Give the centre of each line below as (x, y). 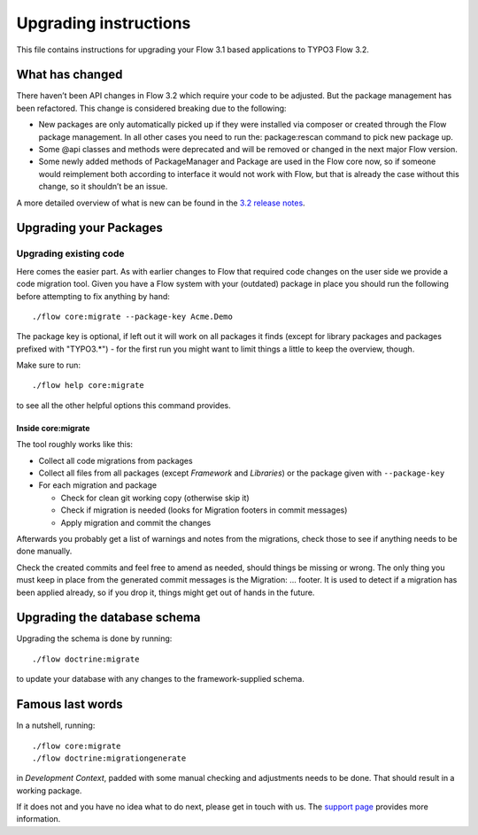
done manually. (44, 551)
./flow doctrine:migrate (86, 659)
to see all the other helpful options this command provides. (123, 405)
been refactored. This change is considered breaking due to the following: (151, 108)
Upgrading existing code (70, 254)
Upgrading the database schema (108, 618)
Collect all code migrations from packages (116, 460)
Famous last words (69, 704)
